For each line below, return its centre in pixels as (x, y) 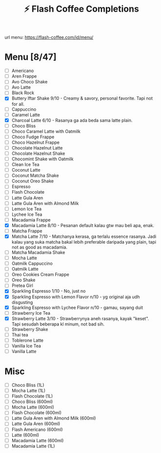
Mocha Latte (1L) (29, 391)
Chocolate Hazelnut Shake (38, 153)
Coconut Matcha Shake (35, 176)
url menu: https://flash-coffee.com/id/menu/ (49, 37)
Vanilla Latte (24, 351)
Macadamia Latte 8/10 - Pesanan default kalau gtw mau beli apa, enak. (83, 225)
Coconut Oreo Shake (33, 181)
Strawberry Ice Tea (31, 313)
